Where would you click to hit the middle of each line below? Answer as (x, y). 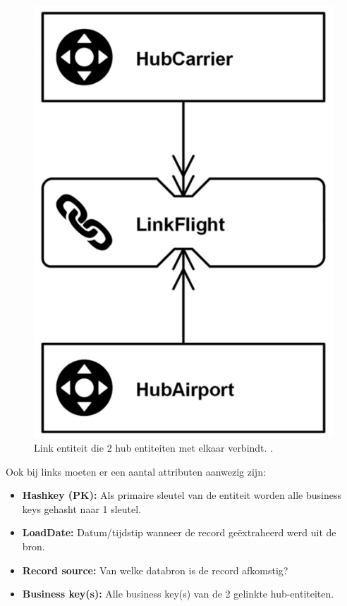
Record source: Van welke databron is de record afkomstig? (155, 570)
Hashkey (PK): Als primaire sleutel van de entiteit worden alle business (182, 495)
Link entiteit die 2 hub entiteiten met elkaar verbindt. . (154, 448)
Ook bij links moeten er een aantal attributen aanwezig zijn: (136, 471)
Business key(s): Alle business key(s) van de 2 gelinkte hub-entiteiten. (178, 594)
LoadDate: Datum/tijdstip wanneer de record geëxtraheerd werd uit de (179, 532)
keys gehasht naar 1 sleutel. (82, 508)
